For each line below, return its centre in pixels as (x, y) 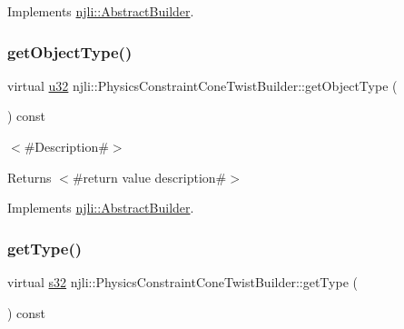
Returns (30, 177)
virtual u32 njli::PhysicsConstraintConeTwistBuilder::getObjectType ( (202, 85)
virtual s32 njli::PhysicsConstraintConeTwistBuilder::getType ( (182, 282)
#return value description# (149, 177)
